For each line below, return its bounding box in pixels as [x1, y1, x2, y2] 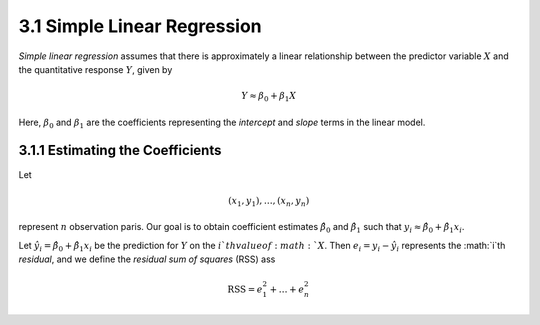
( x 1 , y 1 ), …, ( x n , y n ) [228, 195, 310, 209]
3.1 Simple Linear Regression [18, 15, 262, 37]
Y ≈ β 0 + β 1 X [241, 90, 297, 104]
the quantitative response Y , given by [18, 63, 173, 75]
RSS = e [227, 284, 264, 295]
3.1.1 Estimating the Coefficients [18, 142, 222, 159]
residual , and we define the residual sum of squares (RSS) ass [18, 253, 276, 265]
